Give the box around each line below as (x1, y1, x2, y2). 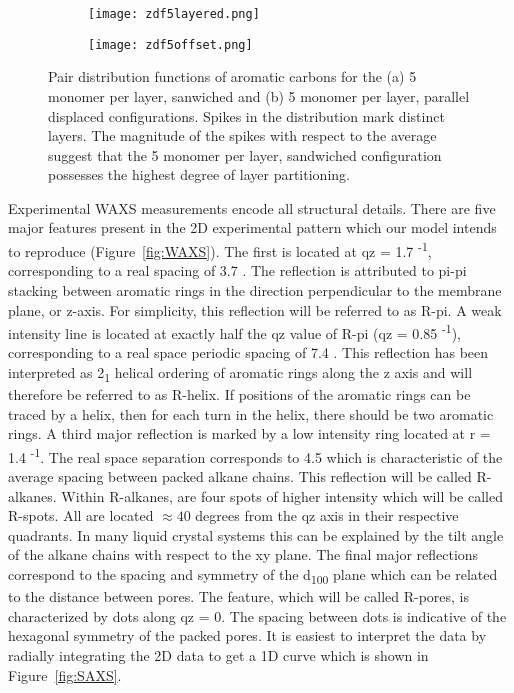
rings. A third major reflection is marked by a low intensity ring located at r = (8, 423, 491, 444)
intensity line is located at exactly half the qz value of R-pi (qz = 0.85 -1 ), (8, 320, 461, 343)
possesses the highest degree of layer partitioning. (48, 164, 350, 185)
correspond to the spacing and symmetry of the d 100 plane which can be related (8, 564, 498, 587)
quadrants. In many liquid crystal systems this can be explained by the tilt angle (8, 524, 504, 545)
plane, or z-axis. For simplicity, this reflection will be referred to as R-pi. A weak (8, 299, 502, 320)
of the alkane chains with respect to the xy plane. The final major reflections (8, 544, 479, 565)
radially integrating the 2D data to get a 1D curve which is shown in (8, 644, 429, 665)
